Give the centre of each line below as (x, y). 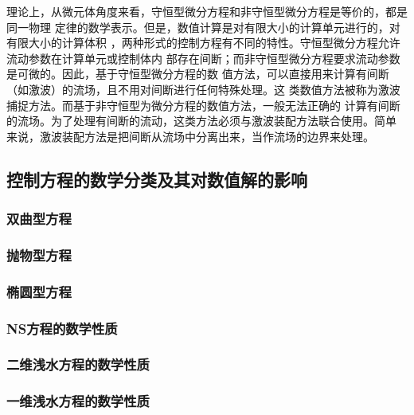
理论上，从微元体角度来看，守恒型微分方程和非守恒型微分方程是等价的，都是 (207, 11)
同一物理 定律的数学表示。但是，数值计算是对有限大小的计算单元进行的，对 (203, 27)
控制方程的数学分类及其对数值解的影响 (157, 179)
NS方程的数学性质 (62, 328)
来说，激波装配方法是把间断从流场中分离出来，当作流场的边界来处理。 (190, 136)
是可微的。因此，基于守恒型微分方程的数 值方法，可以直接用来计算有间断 (198, 74)
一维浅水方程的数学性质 (78, 401)
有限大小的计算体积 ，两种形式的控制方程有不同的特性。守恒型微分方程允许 (203, 43)
